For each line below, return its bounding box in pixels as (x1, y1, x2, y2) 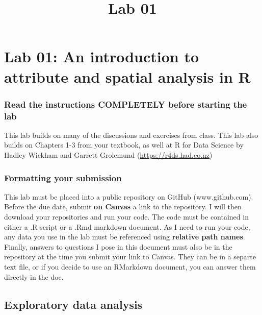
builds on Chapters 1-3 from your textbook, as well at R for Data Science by (4, 139, 244, 150)
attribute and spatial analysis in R (4, 66, 251, 87)
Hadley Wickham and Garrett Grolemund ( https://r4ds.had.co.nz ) (4, 150, 213, 160)
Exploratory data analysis (4, 296, 143, 312)
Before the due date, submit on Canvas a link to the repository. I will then (4, 201, 242, 212)
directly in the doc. (4, 271, 64, 282)
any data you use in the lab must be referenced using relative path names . (4, 231, 245, 242)
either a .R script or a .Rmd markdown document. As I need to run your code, (4, 221, 250, 232)
